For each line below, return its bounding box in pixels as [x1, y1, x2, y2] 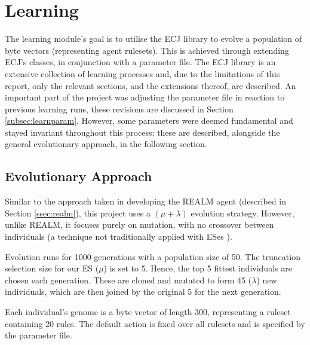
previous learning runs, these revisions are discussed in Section [5, 102, 234, 115]
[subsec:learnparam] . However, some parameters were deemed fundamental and [5, 114, 293, 127]
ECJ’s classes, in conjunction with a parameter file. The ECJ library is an [5, 56, 276, 68]
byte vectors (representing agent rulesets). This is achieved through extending [5, 44, 289, 56]
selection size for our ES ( [5, 262, 99, 274]
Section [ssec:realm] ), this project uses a [5, 206, 151, 219]
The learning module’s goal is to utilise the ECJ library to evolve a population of [5, 32, 302, 45]
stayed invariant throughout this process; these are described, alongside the [5, 126, 280, 138]
